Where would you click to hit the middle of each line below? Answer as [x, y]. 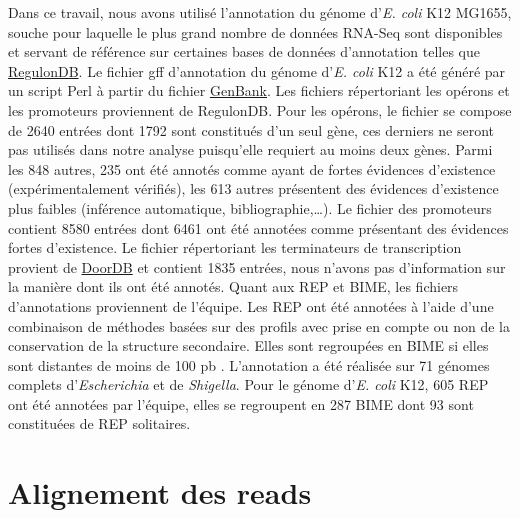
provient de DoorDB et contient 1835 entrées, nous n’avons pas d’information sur [257, 266]
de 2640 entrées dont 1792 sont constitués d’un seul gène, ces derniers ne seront [251, 129]
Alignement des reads [160, 492]
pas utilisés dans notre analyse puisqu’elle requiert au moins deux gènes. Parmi [250, 149]
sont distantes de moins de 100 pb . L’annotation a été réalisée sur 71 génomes [249, 364]
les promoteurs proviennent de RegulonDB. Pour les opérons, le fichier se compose [260, 109]
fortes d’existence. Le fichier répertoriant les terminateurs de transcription [235, 247]
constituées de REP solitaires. [99, 423]
